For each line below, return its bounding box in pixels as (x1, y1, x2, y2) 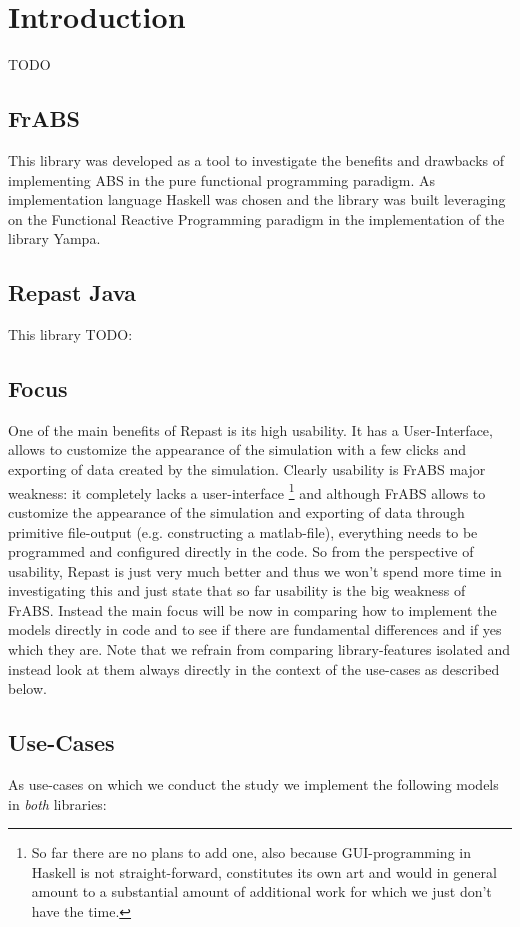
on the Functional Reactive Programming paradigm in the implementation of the (8, 208, 505, 229)
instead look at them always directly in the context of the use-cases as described (8, 658, 500, 679)
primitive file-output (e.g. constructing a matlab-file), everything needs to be (8, 521, 478, 542)
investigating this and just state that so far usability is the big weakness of (8, 580, 466, 601)
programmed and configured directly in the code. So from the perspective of (8, 541, 474, 562)
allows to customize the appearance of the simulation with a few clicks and (8, 439, 467, 460)
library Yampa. (8, 228, 101, 249)
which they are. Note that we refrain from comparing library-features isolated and (8, 639, 511, 660)
